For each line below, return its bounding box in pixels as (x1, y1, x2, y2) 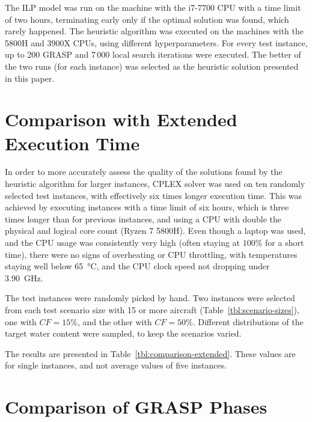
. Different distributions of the (192, 315, 304, 328)
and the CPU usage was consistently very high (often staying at (5, 236, 240, 249)
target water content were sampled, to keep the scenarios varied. (5, 327, 242, 340)
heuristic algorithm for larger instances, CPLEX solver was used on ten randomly (5, 177, 305, 190)
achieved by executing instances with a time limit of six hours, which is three (5, 201, 289, 213)
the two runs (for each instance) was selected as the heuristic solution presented (5, 60, 299, 72)
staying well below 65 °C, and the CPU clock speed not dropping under (5, 260, 270, 272)
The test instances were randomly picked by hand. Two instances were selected (5, 292, 295, 304)
